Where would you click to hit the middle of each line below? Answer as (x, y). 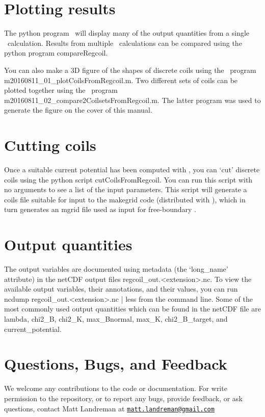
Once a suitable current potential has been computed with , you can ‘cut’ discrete (132, 169)
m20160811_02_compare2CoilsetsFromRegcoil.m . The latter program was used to (132, 100)
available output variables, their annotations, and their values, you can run (121, 289)
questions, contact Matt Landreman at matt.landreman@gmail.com (109, 408)
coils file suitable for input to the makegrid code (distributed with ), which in (125, 199)
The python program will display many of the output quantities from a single (127, 33)
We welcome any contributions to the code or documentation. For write (116, 388)
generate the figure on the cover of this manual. (78, 110)
